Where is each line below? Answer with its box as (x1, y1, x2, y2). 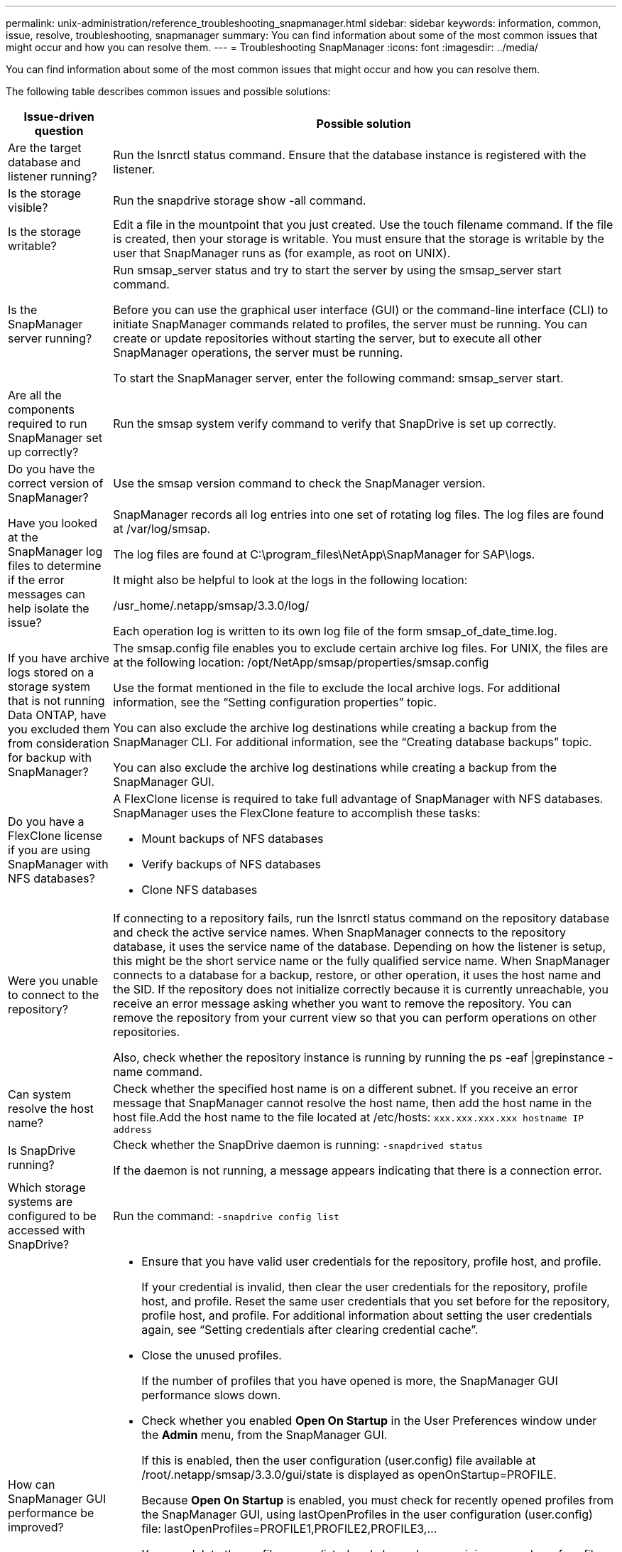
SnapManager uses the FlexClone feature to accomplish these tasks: (113, 806, 481, 820)
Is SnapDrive (8, 1143, 76, 1158)
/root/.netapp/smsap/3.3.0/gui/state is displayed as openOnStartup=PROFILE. (141, 1467, 557, 1482)
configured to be (8, 1209, 97, 1223)
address (113, 1124, 153, 1135)
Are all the (8, 388, 62, 402)
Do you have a (8, 814, 84, 829)
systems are (8, 1195, 73, 1209)
